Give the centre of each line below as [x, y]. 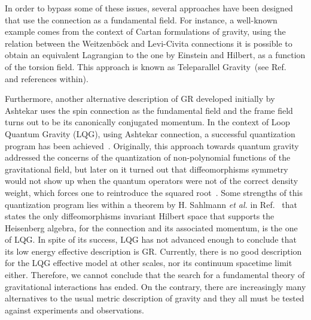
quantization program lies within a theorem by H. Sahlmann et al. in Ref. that [151, 204]
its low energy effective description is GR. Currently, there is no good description [153, 251]
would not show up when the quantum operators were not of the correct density [152, 181]
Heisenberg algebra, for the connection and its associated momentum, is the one [151, 227]
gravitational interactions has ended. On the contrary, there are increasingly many [155, 286]
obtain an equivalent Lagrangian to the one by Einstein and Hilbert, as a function [155, 55]
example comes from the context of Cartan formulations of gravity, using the [145, 31]
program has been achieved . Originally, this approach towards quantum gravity [152, 145]
